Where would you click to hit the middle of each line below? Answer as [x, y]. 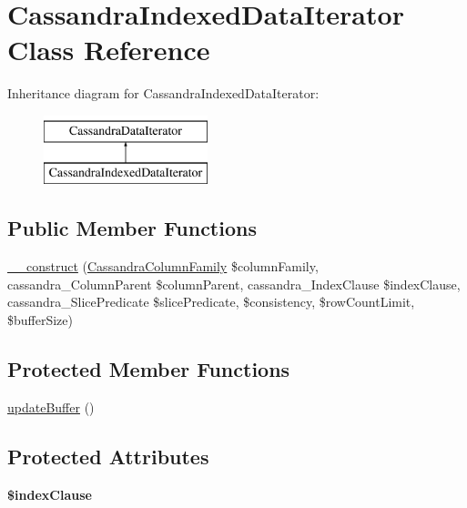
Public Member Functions [132, 228]
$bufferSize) [40, 320]
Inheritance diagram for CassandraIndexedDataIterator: [163, 93]
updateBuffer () [51, 406]
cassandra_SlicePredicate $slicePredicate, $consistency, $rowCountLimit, [211, 302]
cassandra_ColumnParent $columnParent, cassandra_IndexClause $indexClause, [234, 284]
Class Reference [109, 50]
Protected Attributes [108, 456]
